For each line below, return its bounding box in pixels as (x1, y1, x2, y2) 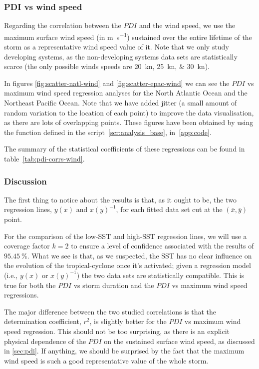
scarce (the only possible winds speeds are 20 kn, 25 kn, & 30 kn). (4, 61, 210, 71)
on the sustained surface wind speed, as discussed (104, 335, 255, 346)
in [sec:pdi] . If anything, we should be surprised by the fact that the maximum (4, 345, 245, 356)
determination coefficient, (4, 316, 81, 326)
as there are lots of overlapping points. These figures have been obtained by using (4, 117, 254, 127)
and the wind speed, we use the (139, 20, 236, 30)
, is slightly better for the (89, 316, 167, 326)
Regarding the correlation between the (4, 20, 121, 30)
